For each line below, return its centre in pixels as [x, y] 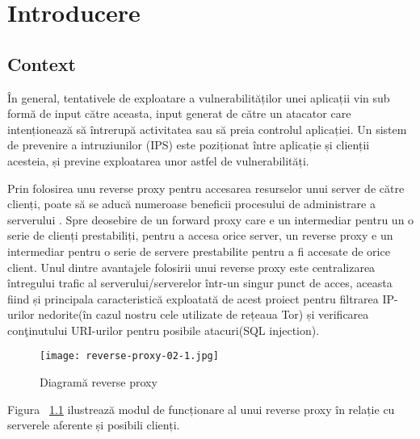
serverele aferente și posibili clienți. [94, 425]
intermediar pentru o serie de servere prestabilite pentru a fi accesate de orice [199, 251]
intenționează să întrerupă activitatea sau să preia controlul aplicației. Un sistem [207, 129]
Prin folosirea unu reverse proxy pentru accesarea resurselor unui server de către [206, 188]
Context [42, 63]
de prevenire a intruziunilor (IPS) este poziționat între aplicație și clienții [189, 145]
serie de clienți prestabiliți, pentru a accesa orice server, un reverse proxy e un [200, 235]
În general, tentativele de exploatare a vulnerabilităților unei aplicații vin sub [199, 97]
